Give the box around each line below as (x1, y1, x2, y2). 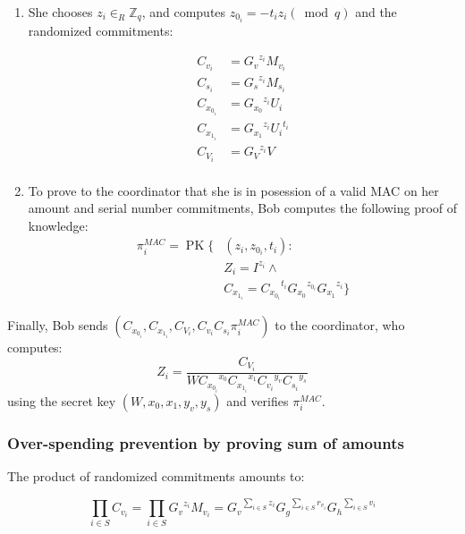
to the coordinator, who (275, 316, 405, 335)
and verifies (226, 391, 289, 410)
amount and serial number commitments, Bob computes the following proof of (28, 199, 458, 217)
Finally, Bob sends (7, 316, 108, 335)
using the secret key (7, 391, 116, 410)
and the (355, 3, 397, 21)
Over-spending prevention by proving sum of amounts (7, 431, 404, 453)
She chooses (28, 3, 93, 21)
